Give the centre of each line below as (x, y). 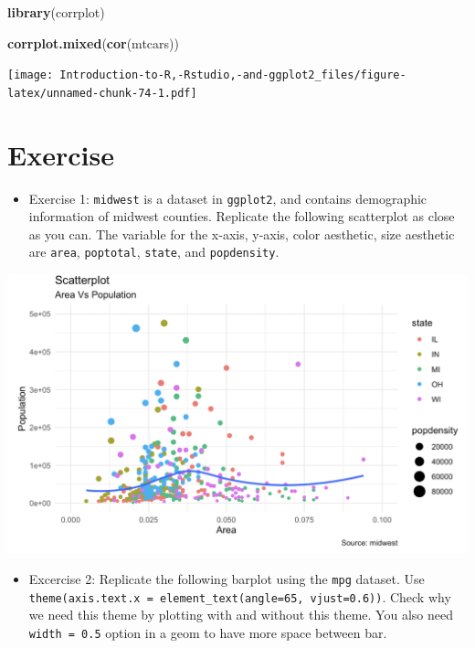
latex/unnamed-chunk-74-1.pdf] (102, 93)
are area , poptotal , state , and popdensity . (154, 252)
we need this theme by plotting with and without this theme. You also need (241, 615)
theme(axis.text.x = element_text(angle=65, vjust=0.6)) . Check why (240, 596)
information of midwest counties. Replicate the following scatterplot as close (242, 216)
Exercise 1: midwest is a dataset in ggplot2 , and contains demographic (228, 198)
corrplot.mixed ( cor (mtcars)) (93, 42)
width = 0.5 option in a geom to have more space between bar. (208, 632)
